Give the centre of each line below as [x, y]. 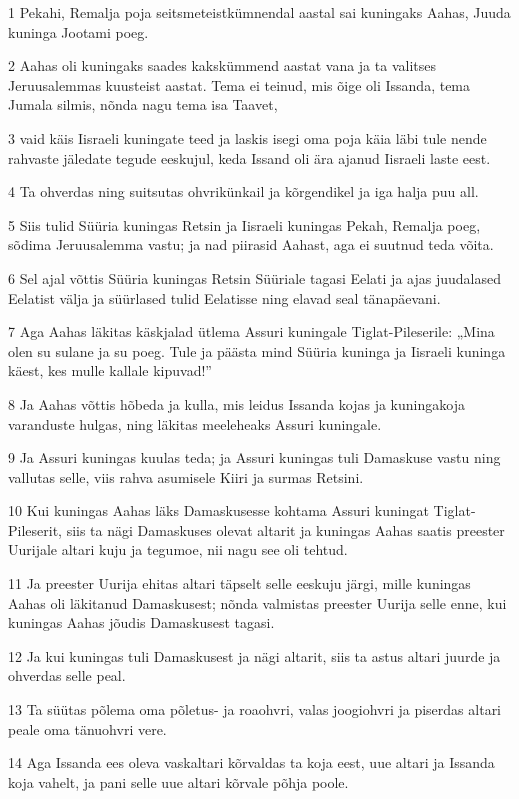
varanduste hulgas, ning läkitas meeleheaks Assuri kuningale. [195, 423]
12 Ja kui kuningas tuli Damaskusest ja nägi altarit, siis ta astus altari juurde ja [254, 655]
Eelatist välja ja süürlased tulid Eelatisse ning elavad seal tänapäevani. [224, 297]
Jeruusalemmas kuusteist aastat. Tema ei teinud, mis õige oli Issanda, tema [239, 84]
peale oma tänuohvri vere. [87, 728]
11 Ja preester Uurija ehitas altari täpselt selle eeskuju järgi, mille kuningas [239, 583]
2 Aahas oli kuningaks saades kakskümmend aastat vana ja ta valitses [222, 65]
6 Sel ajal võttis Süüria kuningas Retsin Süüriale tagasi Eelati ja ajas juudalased [254, 277]
